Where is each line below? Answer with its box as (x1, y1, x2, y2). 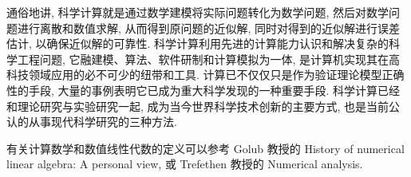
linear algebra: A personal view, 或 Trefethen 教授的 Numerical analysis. (6, 155, 363, 172)
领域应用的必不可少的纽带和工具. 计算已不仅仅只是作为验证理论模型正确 (28, 66, 405, 83)
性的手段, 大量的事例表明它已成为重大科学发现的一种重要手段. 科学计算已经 (6, 81, 401, 98)
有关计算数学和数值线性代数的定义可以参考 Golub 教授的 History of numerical (6, 140, 405, 156)
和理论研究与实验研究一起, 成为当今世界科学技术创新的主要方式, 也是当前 (6, 97, 389, 114)
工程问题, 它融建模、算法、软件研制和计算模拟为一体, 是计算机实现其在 (17, 50, 389, 67)
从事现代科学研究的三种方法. (28, 113, 177, 130)
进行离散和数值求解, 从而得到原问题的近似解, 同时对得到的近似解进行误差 (17, 19, 401, 36)
